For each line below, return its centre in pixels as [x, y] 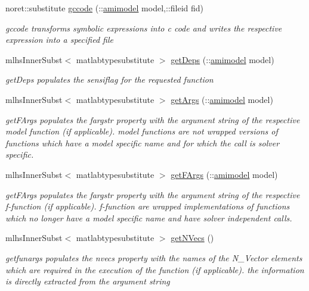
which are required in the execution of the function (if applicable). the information [155, 269]
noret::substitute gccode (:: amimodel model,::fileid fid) [104, 8]
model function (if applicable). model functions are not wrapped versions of [142, 131]
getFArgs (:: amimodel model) [224, 174]
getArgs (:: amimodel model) [222, 99]
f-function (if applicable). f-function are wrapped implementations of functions [148, 206]
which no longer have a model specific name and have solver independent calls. [149, 218]
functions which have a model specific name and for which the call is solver [143, 143]
